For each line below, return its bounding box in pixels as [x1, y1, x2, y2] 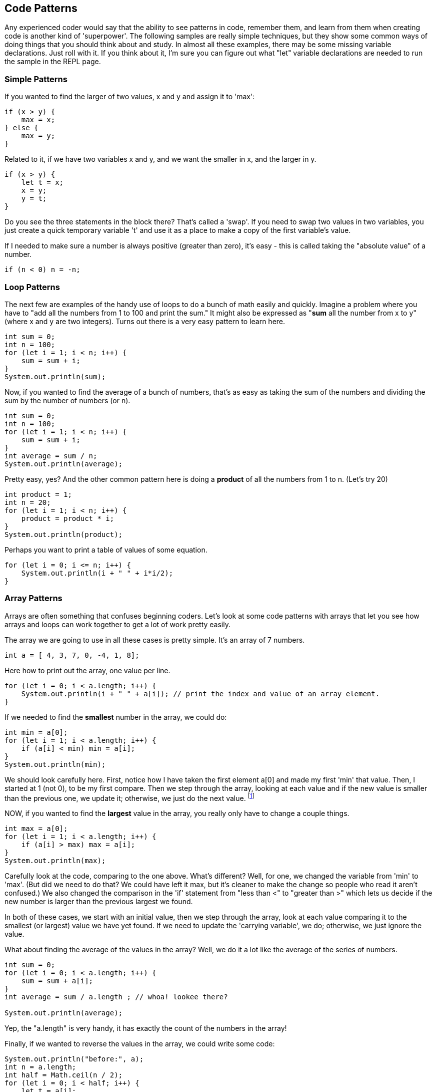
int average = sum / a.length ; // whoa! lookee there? [4, 993, 228, 1001]
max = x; [21, 116, 55, 124]
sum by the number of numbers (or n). [4, 396, 130, 405]
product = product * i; [21, 514, 114, 522]
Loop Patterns [4, 282, 60, 292]
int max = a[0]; [4, 825, 68, 833]
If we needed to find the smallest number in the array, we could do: [4, 712, 227, 721]
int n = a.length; [4, 1063, 76, 1071]
